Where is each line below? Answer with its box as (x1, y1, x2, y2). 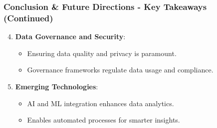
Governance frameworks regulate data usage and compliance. (27, 64, 214, 75)
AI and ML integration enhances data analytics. (27, 98, 174, 108)
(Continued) (3, 11, 53, 24)
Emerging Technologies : (15, 81, 98, 91)
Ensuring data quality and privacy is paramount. (27, 48, 177, 58)
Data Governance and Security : (15, 31, 126, 42)
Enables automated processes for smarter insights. (27, 115, 180, 125)
